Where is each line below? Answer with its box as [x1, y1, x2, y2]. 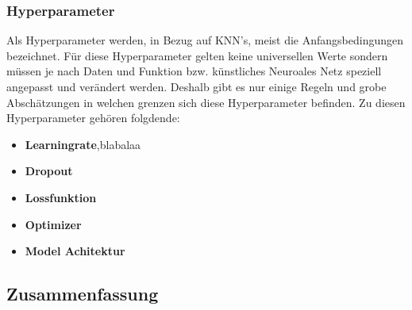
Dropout [25, 163, 73, 179]
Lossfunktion [25, 189, 97, 205]
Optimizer [25, 216, 82, 232]
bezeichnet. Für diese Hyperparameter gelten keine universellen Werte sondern [6, 47, 388, 63]
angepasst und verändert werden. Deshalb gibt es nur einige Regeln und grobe [6, 78, 387, 94]
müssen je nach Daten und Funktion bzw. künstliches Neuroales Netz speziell [6, 63, 382, 79]
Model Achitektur [25, 243, 125, 259]
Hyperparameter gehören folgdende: [6, 109, 180, 126]
